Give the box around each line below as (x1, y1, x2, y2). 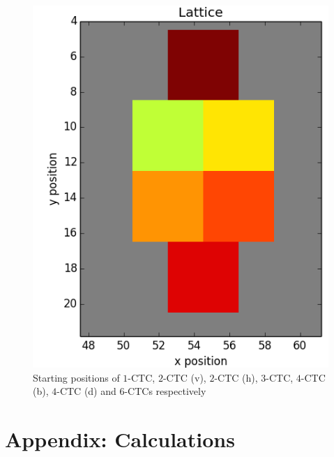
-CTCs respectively (124, 384, 206, 398)
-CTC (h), (214, 370, 258, 384)
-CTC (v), (162, 370, 206, 384)
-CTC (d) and (56, 384, 116, 398)
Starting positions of (33, 370, 120, 384)
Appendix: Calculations (5, 424, 235, 453)
